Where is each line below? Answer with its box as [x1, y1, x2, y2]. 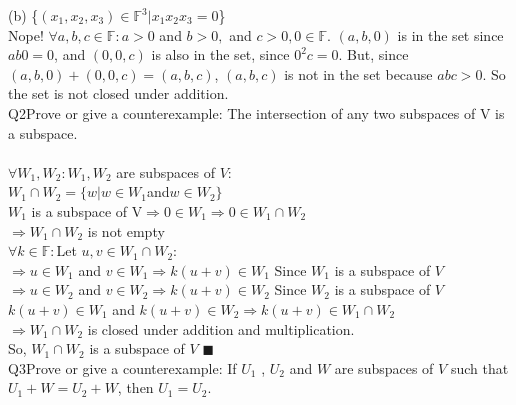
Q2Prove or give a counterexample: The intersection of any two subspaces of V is [8, 102, 505, 123]
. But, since [338, 44, 409, 65]
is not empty [87, 220, 165, 241]
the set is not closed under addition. [8, 83, 229, 104]
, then [117, 377, 154, 398]
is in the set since [397, 24, 504, 45]
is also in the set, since [151, 44, 290, 65]
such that [450, 357, 509, 378]
